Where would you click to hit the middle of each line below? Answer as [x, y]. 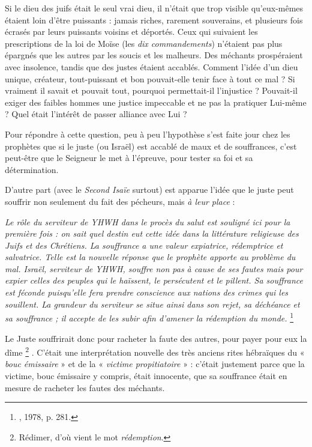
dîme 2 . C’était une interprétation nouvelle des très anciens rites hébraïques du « [155, 351]
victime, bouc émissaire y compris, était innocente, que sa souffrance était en [146, 375]
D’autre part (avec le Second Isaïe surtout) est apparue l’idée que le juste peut [149, 190]
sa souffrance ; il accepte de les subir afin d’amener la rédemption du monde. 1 [149, 317]
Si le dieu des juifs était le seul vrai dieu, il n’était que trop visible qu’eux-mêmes [154, 8]
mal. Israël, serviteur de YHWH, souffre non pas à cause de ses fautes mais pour [154, 268]
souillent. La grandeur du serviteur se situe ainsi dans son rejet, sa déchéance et [152, 304]
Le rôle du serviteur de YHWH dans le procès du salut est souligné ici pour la [148, 221]
